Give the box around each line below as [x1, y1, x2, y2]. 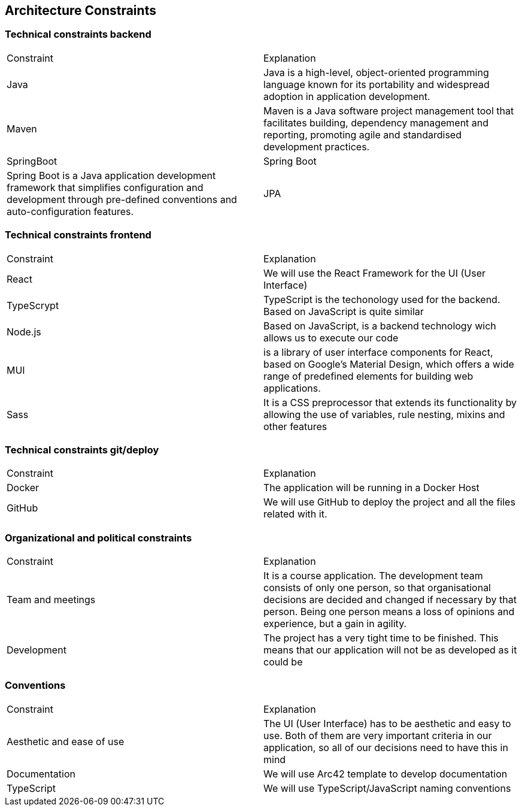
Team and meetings [7, 594, 96, 606]
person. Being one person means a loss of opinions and [263, 606, 515, 618]
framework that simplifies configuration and [7, 181, 204, 193]
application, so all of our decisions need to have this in [263, 741, 508, 753]
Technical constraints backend [5, 28, 151, 41]
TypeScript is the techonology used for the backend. [263, 293, 500, 305]
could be [263, 656, 303, 668]
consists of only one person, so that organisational [263, 582, 491, 594]
